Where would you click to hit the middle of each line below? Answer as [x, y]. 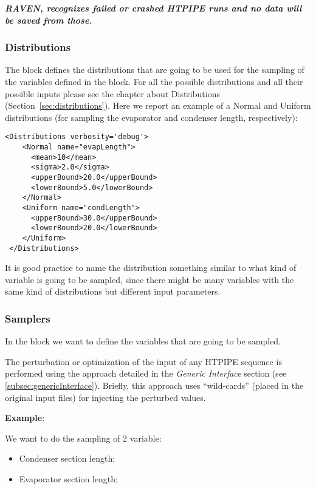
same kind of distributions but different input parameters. [113, 291]
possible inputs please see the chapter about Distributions [112, 93]
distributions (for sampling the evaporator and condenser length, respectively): [151, 117]
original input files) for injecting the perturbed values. [105, 397]
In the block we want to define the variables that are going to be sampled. [143, 341]
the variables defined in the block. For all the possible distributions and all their [154, 81]
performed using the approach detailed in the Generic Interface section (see [146, 373]
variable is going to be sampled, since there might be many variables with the [149, 279]
